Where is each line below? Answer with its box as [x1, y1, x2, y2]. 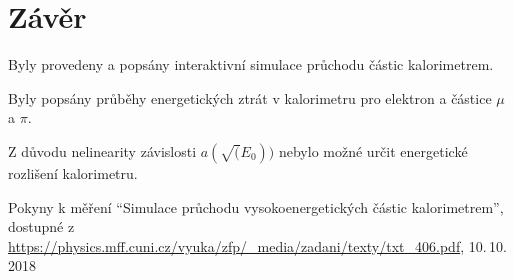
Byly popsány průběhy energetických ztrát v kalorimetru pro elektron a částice [8, 87, 492, 108]
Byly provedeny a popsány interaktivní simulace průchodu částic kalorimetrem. [8, 54, 494, 75]
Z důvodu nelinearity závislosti [8, 140, 197, 161]
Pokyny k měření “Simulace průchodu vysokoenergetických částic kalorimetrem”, [8, 196, 504, 217]
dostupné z [8, 216, 75, 237]
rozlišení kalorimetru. [8, 162, 138, 183]
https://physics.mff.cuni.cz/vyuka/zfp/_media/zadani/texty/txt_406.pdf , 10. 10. [8, 235, 507, 256]
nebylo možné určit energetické [278, 140, 468, 161]
